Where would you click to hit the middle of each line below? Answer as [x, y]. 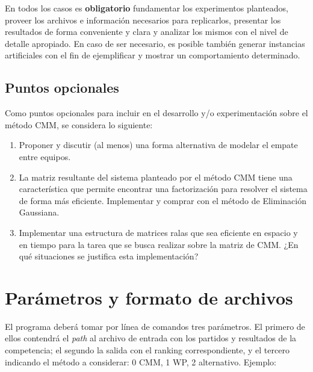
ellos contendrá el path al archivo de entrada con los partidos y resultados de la [151, 338]
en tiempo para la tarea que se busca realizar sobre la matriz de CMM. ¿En [159, 244]
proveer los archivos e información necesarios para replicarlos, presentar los [143, 20]
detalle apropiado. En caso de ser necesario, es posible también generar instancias [155, 43]
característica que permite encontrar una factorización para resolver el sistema [163, 189]
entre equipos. [45, 156]
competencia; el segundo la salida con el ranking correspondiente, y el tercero [147, 350]
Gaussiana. [39, 212]
